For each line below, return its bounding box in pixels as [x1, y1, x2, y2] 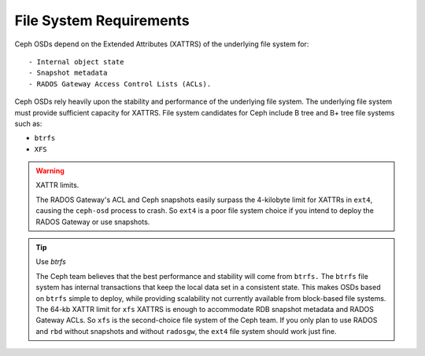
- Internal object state [28, 57, 124, 66]
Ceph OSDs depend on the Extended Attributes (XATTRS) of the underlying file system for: [14, 39, 309, 49]
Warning [35, 166, 65, 176]
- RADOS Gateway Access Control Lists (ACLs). [28, 79, 212, 88]
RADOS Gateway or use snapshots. [35, 217, 150, 226]
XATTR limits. [35, 181, 79, 190]
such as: [14, 119, 42, 128]
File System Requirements [14, 12, 190, 29]
